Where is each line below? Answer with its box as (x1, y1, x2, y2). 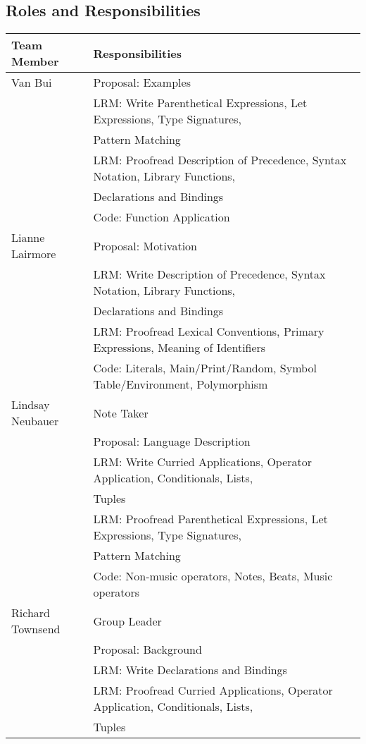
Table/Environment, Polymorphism (93, 376, 268, 393)
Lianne (11, 229, 45, 246)
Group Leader (93, 612, 162, 629)
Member (11, 53, 59, 70)
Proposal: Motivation (93, 237, 197, 254)
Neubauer (11, 413, 59, 429)
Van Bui (11, 74, 52, 91)
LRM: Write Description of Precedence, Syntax (93, 266, 326, 283)
